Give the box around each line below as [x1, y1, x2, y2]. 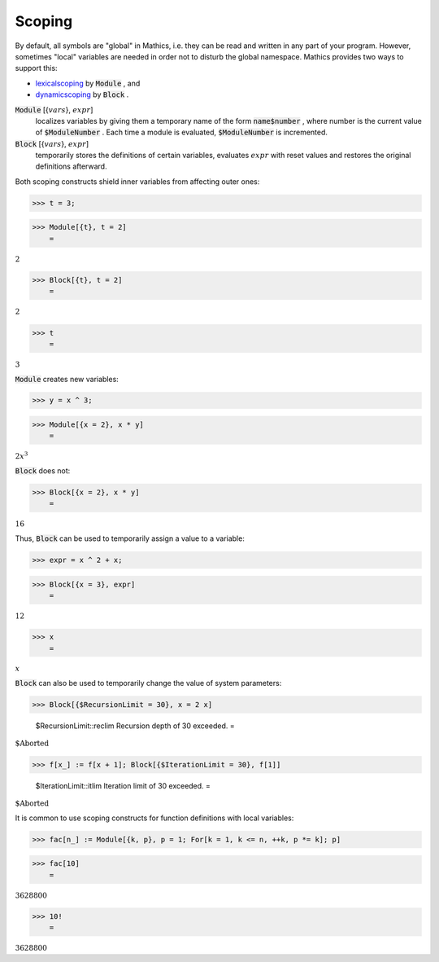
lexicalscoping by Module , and [35, 78, 141, 88]
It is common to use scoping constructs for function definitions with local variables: [15, 813, 294, 823]
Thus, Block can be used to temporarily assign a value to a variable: [15, 534, 246, 543]
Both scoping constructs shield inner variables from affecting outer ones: [15, 176, 260, 187]
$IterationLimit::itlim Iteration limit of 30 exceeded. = [35, 780, 211, 790]
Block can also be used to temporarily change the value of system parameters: [15, 679, 282, 688]
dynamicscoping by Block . [35, 90, 129, 99]
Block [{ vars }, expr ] [15, 138, 89, 148]
